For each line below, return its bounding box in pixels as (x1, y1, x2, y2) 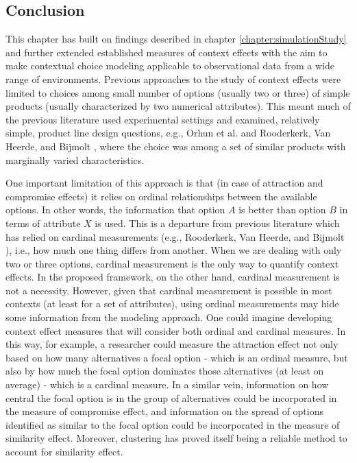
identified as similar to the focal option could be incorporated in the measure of (5, 417, 340, 431)
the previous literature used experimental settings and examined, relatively (5, 112, 320, 126)
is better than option (238, 202, 326, 217)
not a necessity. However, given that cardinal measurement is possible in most (5, 283, 332, 297)
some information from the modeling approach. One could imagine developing (5, 310, 332, 324)
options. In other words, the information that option (5, 202, 225, 217)
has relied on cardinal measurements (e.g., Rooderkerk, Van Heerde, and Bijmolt (5, 229, 345, 244)
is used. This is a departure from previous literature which (95, 215, 340, 230)
